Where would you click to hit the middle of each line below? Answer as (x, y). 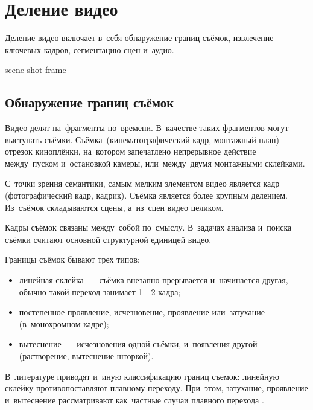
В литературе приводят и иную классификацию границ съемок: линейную (142, 376)
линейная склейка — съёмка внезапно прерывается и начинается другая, (153, 280)
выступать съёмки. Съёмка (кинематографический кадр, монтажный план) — (148, 139)
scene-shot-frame (36, 70)
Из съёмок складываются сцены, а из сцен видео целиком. (114, 207)
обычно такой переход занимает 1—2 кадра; (100, 291)
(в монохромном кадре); (64, 323)
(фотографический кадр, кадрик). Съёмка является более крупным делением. (147, 195)
